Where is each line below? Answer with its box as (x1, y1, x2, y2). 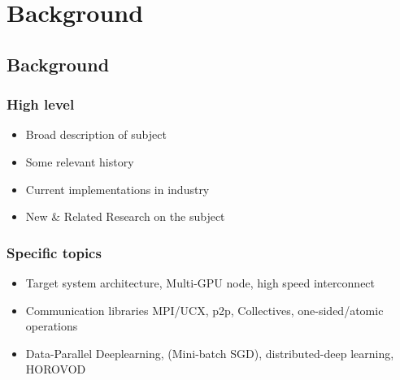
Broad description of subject (25, 126, 167, 143)
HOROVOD (25, 361, 86, 378)
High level (7, 94, 75, 114)
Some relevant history (25, 153, 134, 170)
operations (25, 317, 78, 335)
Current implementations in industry (25, 180, 210, 197)
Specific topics (7, 242, 102, 262)
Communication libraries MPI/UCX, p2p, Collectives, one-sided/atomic (25, 301, 384, 318)
